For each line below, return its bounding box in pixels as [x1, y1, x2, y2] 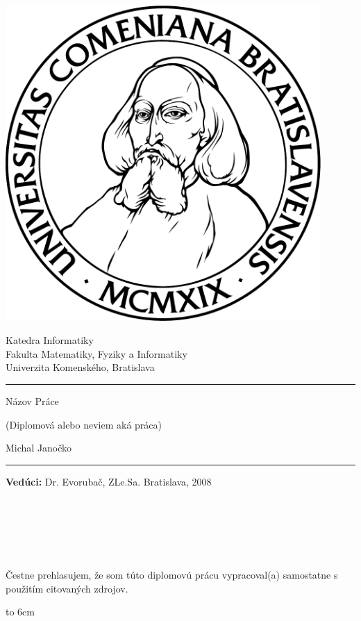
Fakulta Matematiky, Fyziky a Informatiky [6, 346, 187, 361]
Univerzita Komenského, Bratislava [6, 360, 155, 374]
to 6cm [6, 604, 35, 619]
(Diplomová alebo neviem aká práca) [6, 417, 162, 431]
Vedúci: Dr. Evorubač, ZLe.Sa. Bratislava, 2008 [6, 474, 212, 488]
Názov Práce [6, 393, 59, 408]
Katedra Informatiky [6, 333, 94, 347]
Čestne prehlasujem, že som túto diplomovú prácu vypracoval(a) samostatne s [6, 568, 338, 582]
